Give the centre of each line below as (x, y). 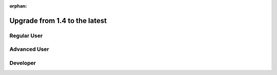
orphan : (18, 6)
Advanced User (29, 49)
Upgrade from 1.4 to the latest (58, 21)
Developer (23, 63)
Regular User (26, 35)
